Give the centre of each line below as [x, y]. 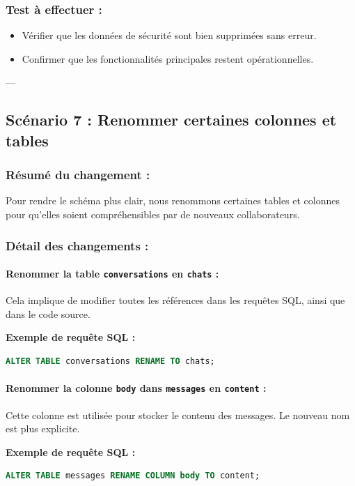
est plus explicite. [43, 428]
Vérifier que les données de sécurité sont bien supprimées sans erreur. [169, 35]
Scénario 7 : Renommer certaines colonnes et [171, 120]
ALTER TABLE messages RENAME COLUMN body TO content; [133, 476]
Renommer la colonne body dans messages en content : [136, 388]
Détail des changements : [77, 245]
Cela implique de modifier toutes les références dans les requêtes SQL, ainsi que [175, 300]
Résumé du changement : [78, 175]
